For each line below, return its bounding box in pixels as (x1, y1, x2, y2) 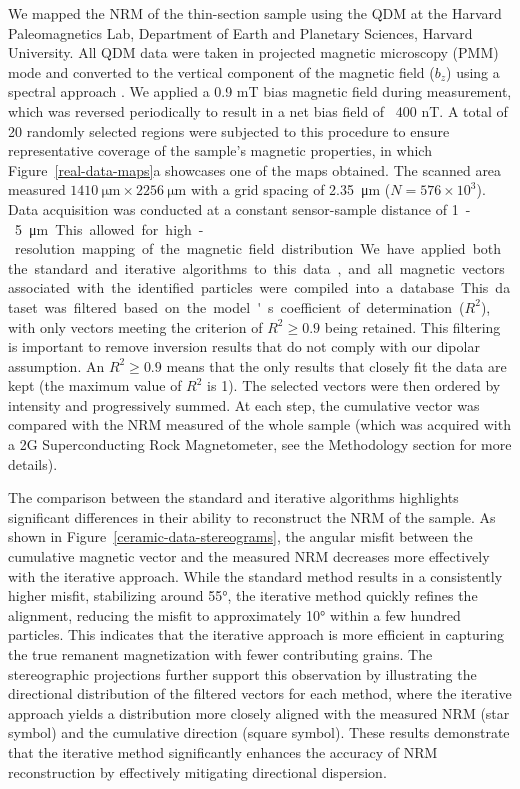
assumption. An (8, 355, 105, 376)
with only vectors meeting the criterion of (8, 316, 263, 337)
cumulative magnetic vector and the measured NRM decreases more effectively (8, 546, 490, 567)
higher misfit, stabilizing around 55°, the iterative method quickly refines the (8, 585, 478, 606)
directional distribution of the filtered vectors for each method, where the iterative (8, 683, 512, 704)
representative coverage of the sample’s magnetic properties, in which (8, 140, 432, 161)
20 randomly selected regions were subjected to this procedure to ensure (8, 120, 450, 141)
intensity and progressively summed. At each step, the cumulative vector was (8, 394, 480, 415)
